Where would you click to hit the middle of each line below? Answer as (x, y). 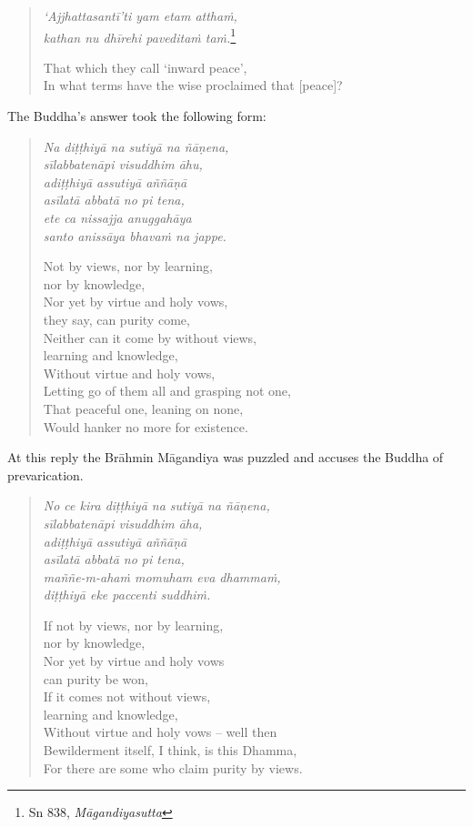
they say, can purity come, (116, 319)
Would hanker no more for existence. (146, 426)
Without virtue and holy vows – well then (160, 732)
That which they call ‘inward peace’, (145, 67)
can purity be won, (96, 678)
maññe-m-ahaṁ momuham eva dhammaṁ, (162, 576)
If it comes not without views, (127, 696)
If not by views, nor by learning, (133, 625)
